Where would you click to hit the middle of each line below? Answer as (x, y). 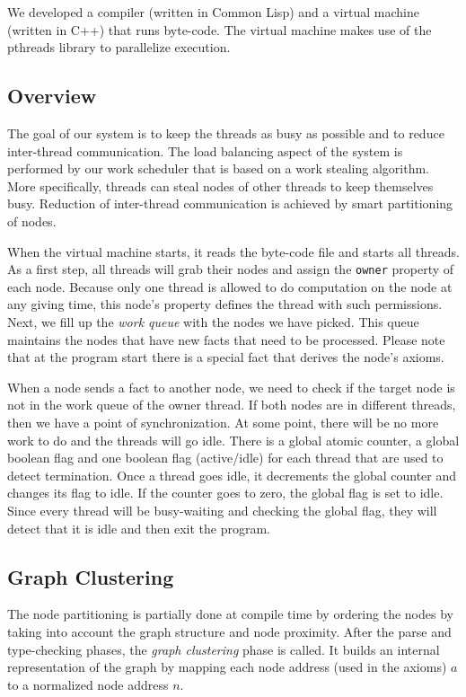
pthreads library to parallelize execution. (119, 47)
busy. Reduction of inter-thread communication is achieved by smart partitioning (230, 203)
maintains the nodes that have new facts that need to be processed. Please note (226, 339)
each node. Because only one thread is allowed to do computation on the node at (230, 286)
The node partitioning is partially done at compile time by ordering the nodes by (230, 614)
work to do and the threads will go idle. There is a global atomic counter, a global (233, 440)
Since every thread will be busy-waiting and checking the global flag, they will (222, 510)
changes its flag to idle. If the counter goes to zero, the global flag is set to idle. (225, 493)
